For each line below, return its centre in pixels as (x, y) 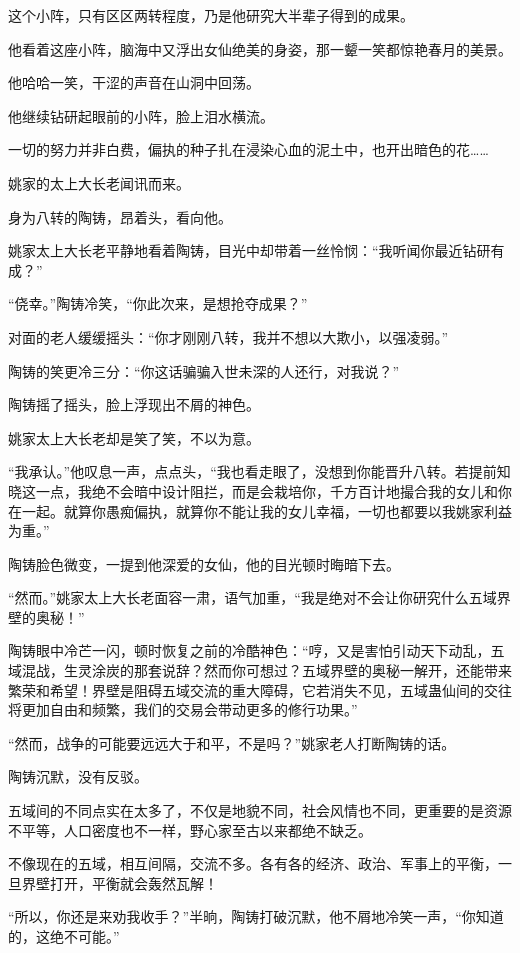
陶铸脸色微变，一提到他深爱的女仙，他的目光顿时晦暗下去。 (204, 563)
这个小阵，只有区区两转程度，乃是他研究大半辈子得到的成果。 (211, 15)
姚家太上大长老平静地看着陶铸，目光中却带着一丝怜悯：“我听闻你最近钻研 (249, 250)
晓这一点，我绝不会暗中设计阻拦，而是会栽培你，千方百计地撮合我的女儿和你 (260, 490)
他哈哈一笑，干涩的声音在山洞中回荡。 (134, 82)
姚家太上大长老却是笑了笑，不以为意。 (134, 437)
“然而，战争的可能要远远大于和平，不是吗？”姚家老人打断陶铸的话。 (232, 742)
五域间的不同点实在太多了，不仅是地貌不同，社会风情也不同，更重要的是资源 (260, 810)
